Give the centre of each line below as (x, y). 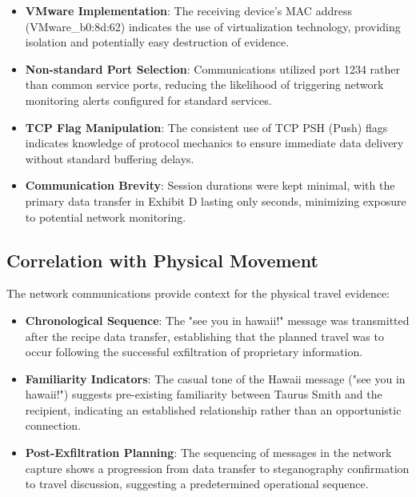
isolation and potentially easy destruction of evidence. (157, 42)
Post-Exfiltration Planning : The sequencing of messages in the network (208, 453)
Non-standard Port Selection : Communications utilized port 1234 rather (212, 68)
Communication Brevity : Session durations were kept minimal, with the (210, 185)
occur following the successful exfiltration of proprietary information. (194, 352)
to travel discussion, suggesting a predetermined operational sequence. (197, 484)
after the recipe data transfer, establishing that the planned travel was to (204, 336)
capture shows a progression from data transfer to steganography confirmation (217, 468)
